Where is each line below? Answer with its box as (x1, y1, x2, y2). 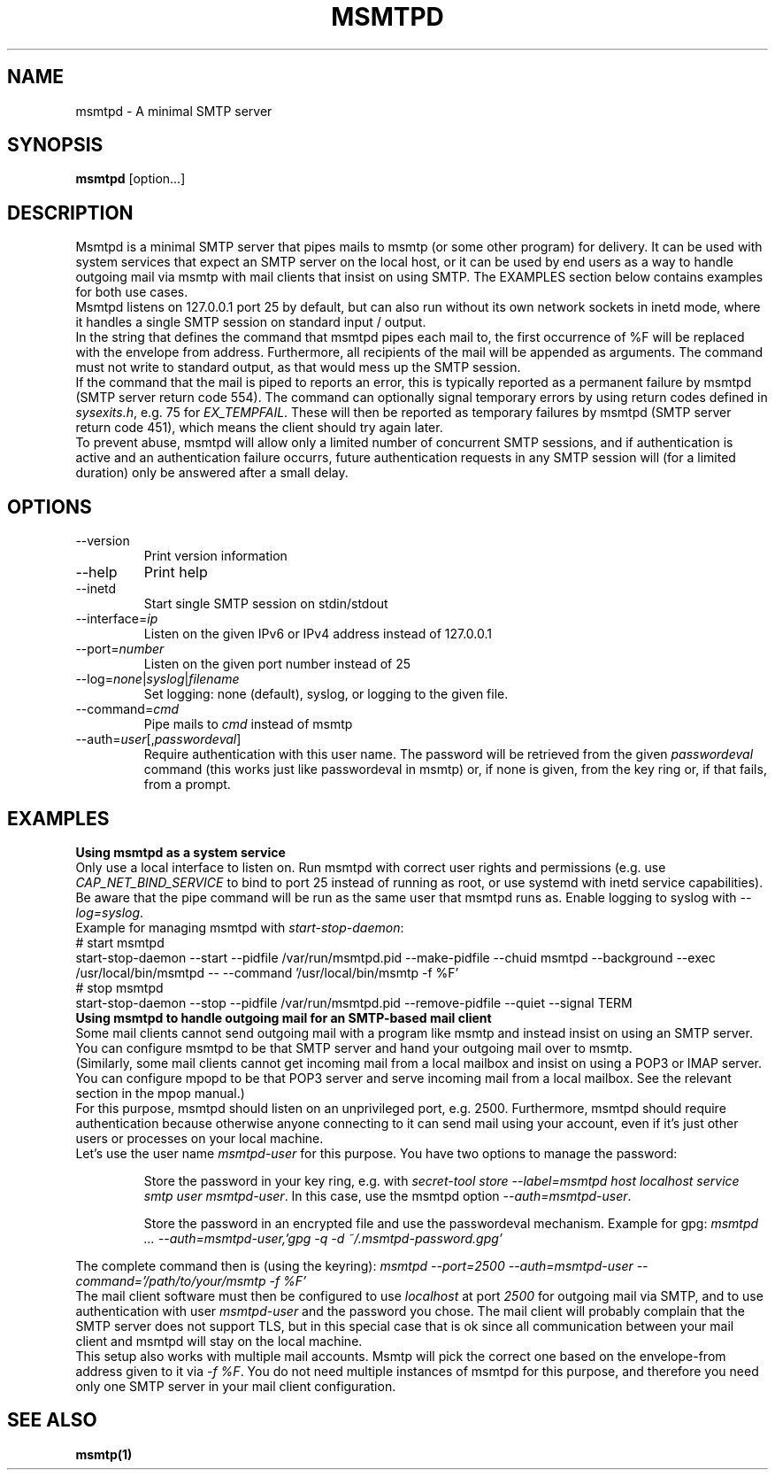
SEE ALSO (7, 1409, 97, 1432)
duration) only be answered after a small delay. (75, 465, 349, 481)
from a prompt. (143, 777, 231, 793)
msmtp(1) (75, 1446, 133, 1462)
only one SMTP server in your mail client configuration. (75, 1378, 396, 1394)
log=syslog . (75, 904, 144, 920)
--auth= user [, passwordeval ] (75, 731, 242, 747)
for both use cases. (75, 284, 188, 300)
